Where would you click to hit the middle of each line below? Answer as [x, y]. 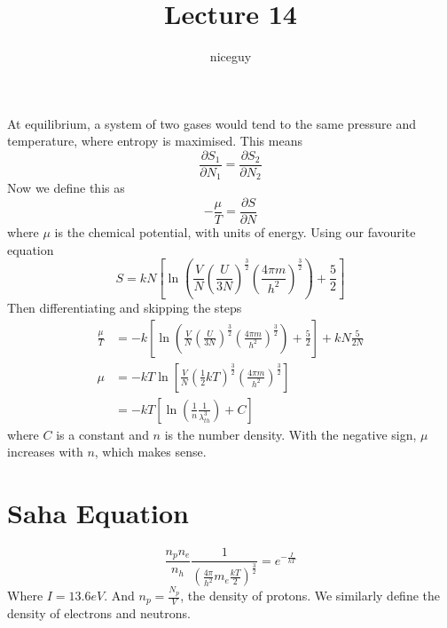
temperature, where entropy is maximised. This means [155, 141]
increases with [45, 452]
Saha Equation [98, 513]
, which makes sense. [150, 452]
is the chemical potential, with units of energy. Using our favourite [235, 232]
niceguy [231, 56]
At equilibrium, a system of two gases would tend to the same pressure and [212, 123]
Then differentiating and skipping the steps [125, 308]
